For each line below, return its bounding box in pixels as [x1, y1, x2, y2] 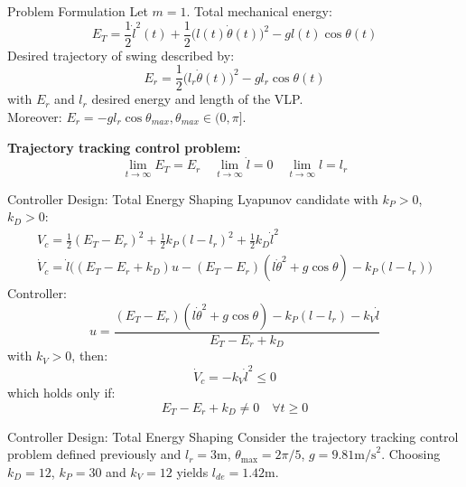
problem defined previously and [7, 445, 182, 464]
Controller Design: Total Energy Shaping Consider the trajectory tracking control [7, 426, 459, 445]
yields [176, 462, 209, 481]
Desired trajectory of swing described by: [7, 45, 235, 64]
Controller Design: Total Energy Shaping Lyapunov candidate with [7, 189, 378, 208]
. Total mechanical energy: [186, 2, 332, 20]
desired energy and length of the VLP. [91, 89, 303, 108]
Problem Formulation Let [7, 2, 148, 20]
